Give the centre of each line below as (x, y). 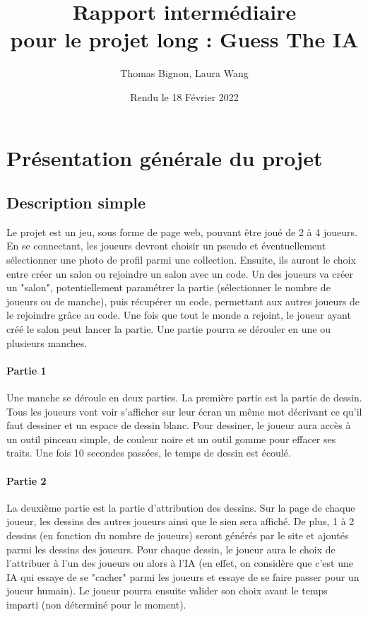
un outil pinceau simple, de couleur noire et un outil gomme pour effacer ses (171, 439)
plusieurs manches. (47, 342)
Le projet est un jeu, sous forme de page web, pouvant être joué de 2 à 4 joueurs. (182, 231)
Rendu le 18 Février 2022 (184, 96)
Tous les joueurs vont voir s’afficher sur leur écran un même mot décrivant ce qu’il (184, 411)
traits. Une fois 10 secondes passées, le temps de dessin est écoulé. (149, 453)
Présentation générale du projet (165, 157)
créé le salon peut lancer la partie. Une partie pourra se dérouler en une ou (168, 329)
